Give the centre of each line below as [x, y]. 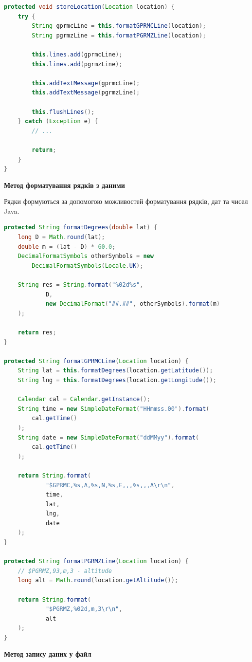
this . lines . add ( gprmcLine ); [77, 54]
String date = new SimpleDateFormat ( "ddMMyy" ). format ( [108, 437]
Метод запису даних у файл [48, 653]
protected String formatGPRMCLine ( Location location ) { [96, 361]
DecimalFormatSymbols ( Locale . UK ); [88, 266]
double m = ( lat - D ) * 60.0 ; [67, 247]
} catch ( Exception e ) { [58, 121]
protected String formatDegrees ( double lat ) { [81, 228]
